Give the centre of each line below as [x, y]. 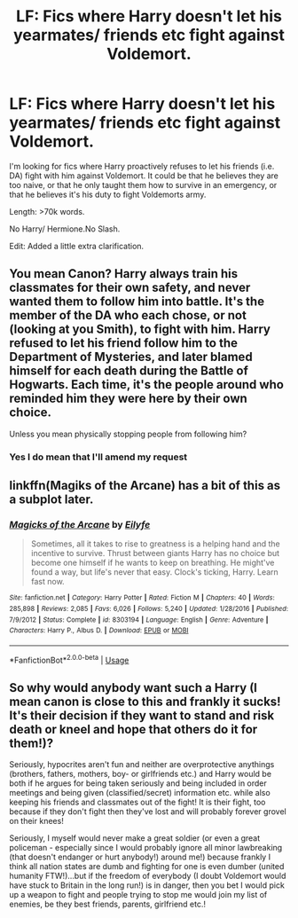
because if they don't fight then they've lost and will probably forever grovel [148, 812]
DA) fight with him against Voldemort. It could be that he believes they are [144, 176]
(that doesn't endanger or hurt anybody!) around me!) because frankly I [140, 857]
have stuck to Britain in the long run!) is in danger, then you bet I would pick [147, 885]
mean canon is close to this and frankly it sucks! [145, 702]
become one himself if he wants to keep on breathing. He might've [153, 563]
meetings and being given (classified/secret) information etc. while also [140, 793]
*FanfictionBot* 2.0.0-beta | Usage [69, 659]
